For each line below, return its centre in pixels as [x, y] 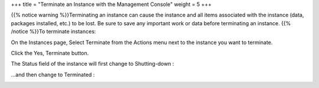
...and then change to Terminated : [53, 75]
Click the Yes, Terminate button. [50, 53]
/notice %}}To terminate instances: [53, 32]
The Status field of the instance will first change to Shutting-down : [92, 64]
